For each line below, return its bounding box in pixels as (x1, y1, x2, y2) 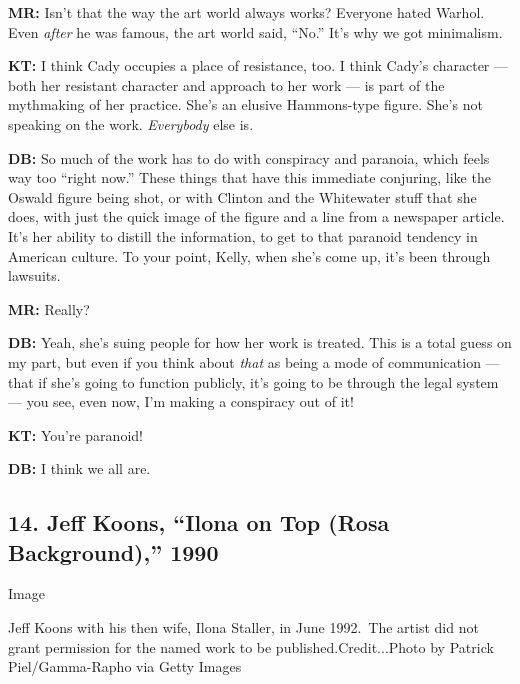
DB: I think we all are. (8, 458, 151, 479)
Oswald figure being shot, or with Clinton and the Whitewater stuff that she (8, 186, 477, 207)
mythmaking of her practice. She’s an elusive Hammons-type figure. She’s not (8, 94, 483, 115)
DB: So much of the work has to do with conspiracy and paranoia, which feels (8, 147, 490, 168)
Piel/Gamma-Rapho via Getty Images (8, 656, 242, 677)
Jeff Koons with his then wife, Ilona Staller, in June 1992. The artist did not (8, 617, 479, 638)
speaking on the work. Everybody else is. (8, 113, 254, 134)
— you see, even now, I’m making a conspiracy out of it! (8, 391, 354, 412)
